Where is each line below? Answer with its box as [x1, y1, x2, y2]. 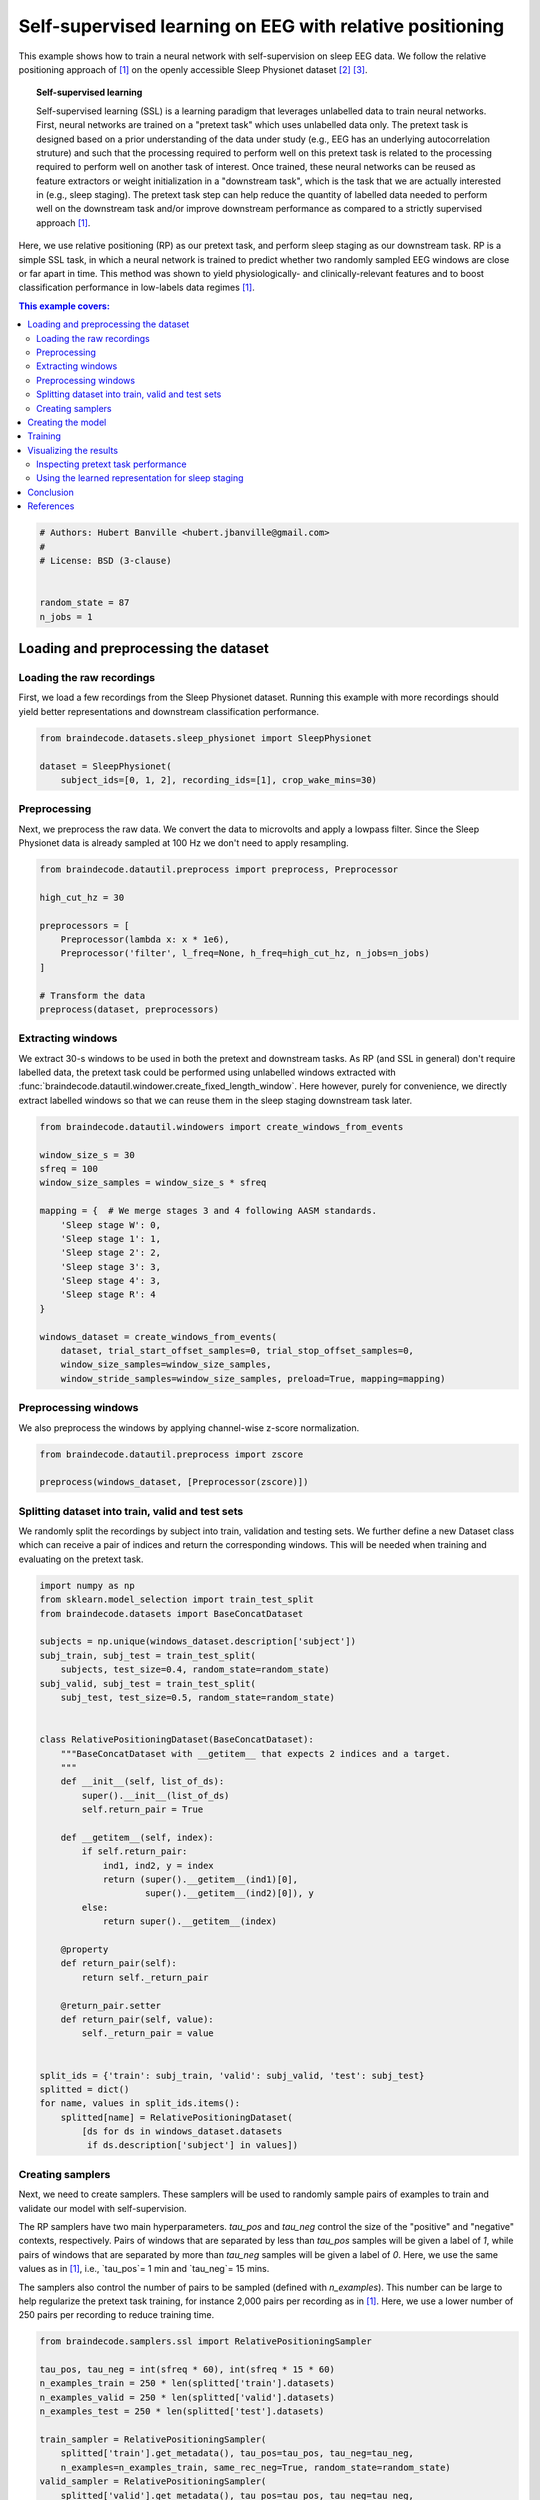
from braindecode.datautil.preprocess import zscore [39, 1448, 304, 1460]
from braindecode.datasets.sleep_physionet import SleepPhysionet [39, 732, 372, 744]
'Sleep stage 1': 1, [60, 1233, 162, 1244]
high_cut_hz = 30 [39, 891, 125, 903]
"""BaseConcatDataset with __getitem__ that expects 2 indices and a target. [60, 1748, 452, 1759]
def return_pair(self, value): [60, 2013, 214, 2025]
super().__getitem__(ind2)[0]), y [145, 1888, 314, 1899]
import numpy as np [39, 1580, 135, 1591]
